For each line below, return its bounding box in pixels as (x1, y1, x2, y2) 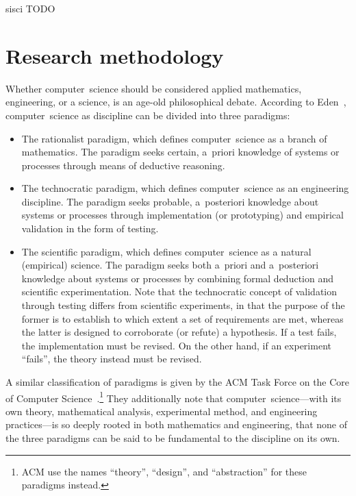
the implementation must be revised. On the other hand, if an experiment (21, 338, 331, 352)
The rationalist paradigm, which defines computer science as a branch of (21, 131, 327, 145)
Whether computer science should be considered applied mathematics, (5, 81, 302, 95)
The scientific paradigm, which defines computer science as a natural (21, 244, 311, 258)
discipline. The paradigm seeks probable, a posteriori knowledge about (21, 194, 319, 208)
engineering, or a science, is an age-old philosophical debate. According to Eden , (5, 95, 346, 109)
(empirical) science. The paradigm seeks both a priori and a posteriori (21, 258, 319, 272)
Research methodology (5, 41, 224, 69)
